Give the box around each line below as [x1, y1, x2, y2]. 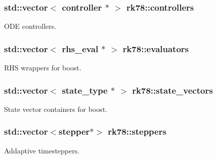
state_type [62, 84, 108, 96]
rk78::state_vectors [132, 84, 213, 96]
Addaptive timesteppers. [4, 145, 80, 155]
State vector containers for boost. [4, 103, 108, 114]
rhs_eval [62, 42, 99, 55]
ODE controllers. [4, 21, 57, 31]
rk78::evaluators [122, 42, 189, 55]
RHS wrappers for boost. [4, 62, 81, 73]
